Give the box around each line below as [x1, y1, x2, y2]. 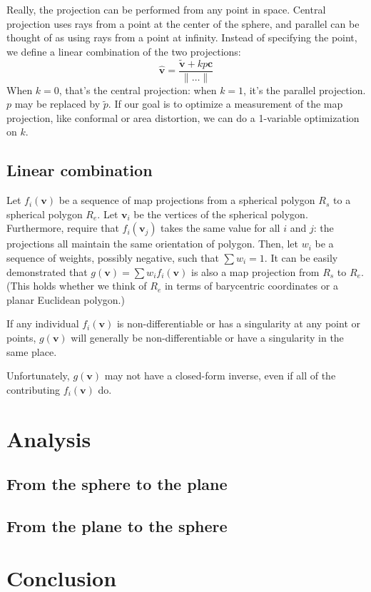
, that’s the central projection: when [59, 82, 217, 97]
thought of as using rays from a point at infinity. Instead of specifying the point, [6, 30, 357, 45]
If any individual [6, 316, 79, 331]
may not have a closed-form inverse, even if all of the [104, 368, 336, 383]
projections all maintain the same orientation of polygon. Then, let [6, 236, 298, 251]
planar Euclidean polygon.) [6, 292, 125, 307]
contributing [6, 382, 61, 397]
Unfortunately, [6, 368, 70, 383]
